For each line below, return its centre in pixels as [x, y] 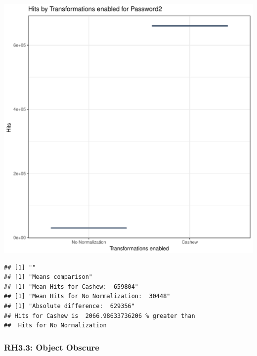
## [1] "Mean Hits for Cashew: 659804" [71, 287]
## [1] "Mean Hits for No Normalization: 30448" [87, 296]
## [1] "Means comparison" [48, 277]
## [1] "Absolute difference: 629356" [69, 306]
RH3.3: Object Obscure [52, 347]
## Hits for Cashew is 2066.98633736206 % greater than [100, 316]
